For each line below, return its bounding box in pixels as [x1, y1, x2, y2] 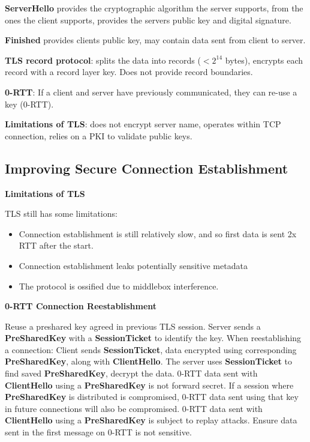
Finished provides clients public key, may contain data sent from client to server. [5, 34, 306, 46]
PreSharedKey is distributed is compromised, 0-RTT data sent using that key [5, 390, 299, 403]
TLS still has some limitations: [5, 207, 118, 220]
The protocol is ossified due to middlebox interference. [19, 279, 219, 292]
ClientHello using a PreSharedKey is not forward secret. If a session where [5, 378, 294, 391]
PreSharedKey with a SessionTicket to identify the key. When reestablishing [5, 331, 302, 344]
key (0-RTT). [5, 97, 54, 110]
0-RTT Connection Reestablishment [5, 300, 157, 312]
